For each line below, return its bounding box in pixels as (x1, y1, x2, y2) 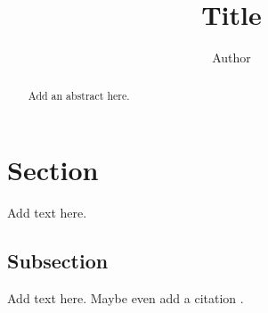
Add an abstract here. (28, 87, 130, 103)
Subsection (7, 247, 109, 275)
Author (212, 48, 251, 67)
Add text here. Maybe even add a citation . (7, 288, 244, 307)
